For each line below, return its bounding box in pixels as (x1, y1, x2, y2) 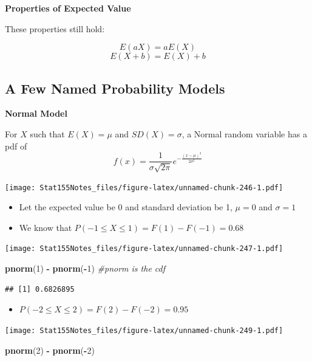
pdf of (5, 139, 27, 152)
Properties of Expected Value (5, 2, 131, 14)
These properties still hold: (5, 22, 105, 35)
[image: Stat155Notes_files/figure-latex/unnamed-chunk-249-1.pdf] (5, 326, 283, 335)
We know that (19, 221, 72, 233)
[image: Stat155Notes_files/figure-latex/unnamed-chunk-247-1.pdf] (5, 244, 283, 253)
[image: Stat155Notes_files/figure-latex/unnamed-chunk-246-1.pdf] (5, 183, 283, 192)
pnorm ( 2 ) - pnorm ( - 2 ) (5, 343, 95, 356)
